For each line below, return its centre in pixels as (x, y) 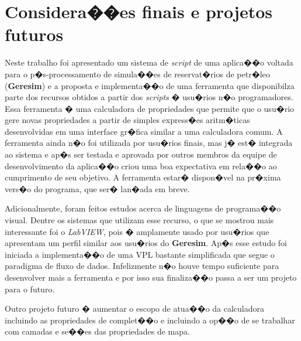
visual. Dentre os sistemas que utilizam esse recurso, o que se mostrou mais (139, 220)
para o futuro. (30, 289)
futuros (34, 34)
